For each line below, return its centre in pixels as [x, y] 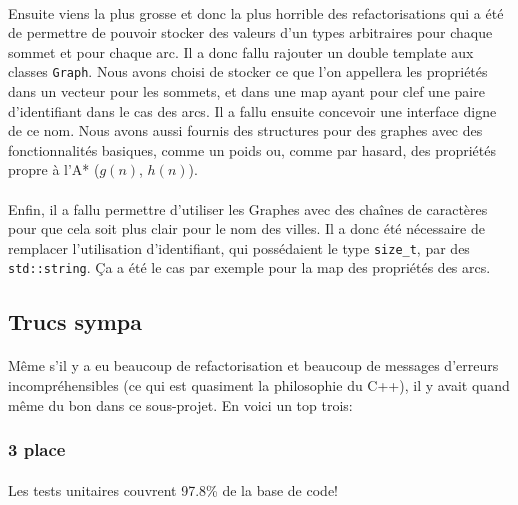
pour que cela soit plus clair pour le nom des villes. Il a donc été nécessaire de [246, 228]
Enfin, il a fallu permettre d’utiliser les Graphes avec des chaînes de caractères [248, 208]
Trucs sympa [75, 321]
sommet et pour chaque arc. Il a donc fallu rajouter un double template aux [241, 51]
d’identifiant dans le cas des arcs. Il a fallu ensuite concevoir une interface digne [252, 110]
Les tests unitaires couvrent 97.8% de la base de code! [173, 489]
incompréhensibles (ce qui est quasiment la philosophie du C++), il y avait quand [259, 385]
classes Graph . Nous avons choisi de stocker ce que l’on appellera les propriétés [248, 71]
